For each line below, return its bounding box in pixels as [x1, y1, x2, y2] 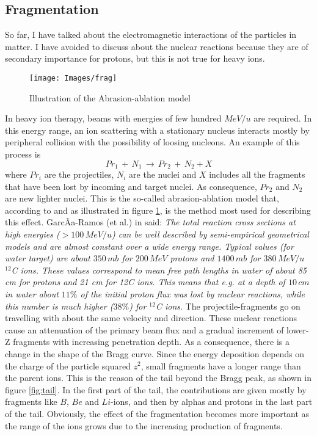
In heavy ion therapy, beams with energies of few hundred [5, 112, 222, 125]
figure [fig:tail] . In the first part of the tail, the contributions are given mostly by [5, 383, 307, 396]
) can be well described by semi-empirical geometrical [111, 228, 309, 241]
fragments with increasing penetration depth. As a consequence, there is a [13, 335, 290, 348]
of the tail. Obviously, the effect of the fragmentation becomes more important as [5, 407, 310, 420]
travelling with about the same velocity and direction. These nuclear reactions [5, 311, 297, 324]
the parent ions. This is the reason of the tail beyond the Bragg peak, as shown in [5, 371, 312, 384]
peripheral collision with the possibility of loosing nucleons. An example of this [5, 136, 300, 148]
